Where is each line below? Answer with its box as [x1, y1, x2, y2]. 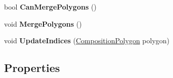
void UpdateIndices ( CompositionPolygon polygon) [4, 35, 170, 46]
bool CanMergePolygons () [4, 2, 97, 12]
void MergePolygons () [4, 18, 82, 29]
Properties [4, 60, 60, 75]
